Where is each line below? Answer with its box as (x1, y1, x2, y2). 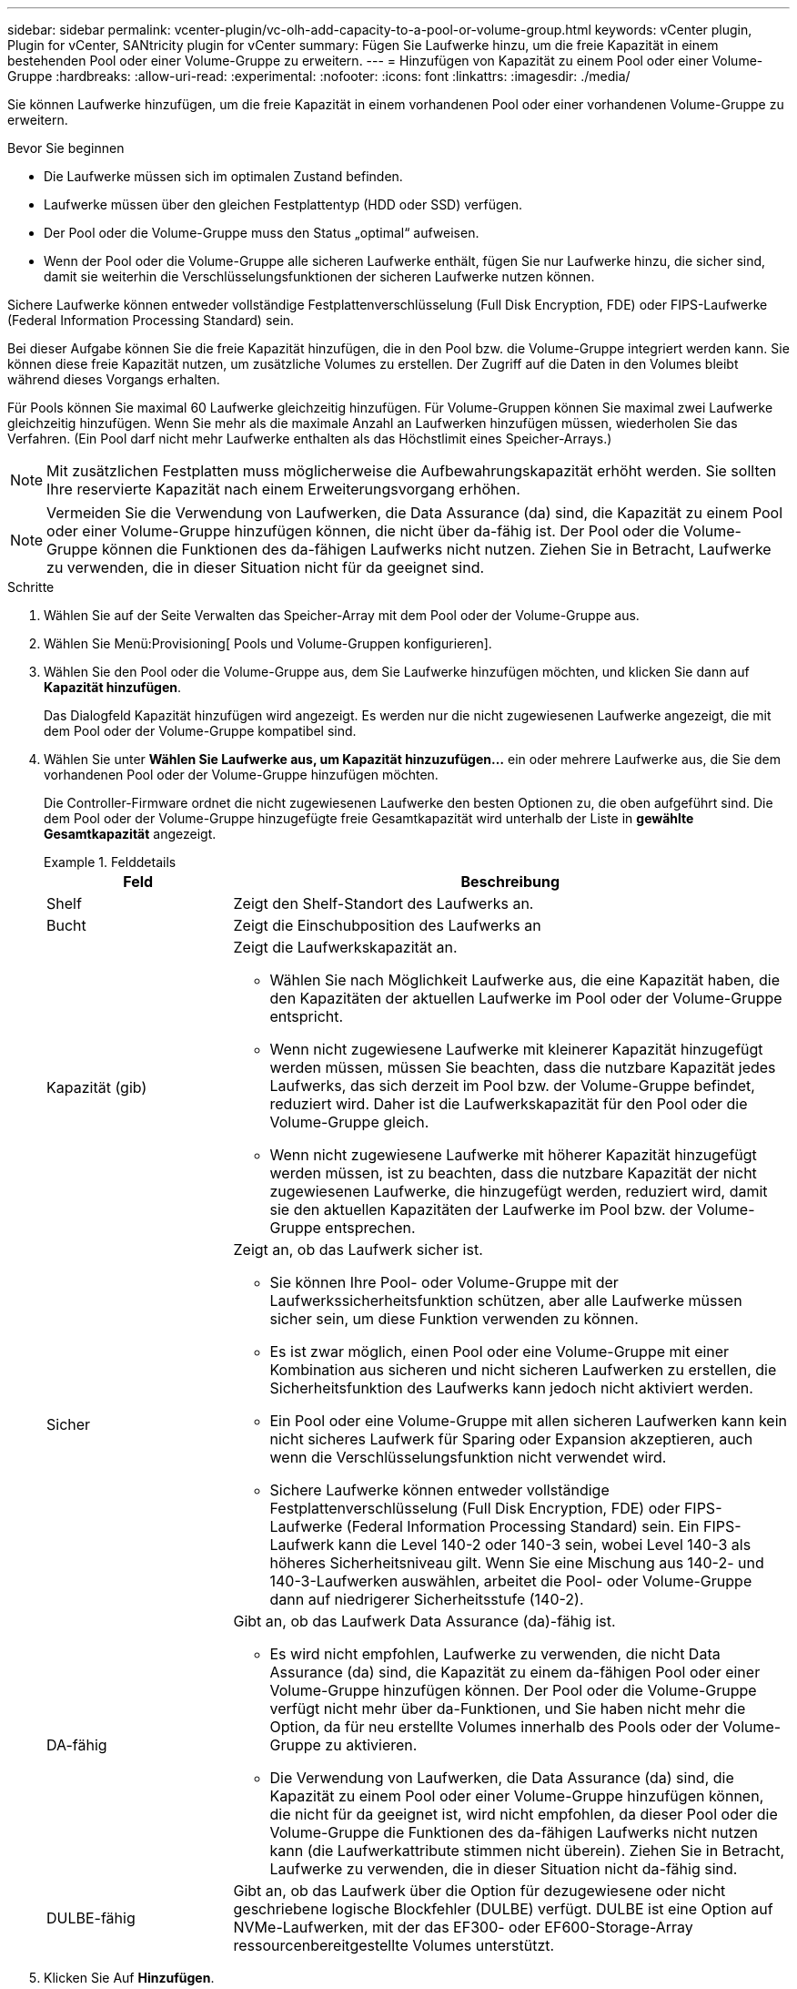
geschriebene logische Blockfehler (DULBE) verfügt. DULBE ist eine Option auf (233, 1900, 773, 1918)
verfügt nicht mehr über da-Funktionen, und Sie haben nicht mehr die (269, 1699, 746, 1718)
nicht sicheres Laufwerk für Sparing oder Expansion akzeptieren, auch (269, 1430, 753, 1448)
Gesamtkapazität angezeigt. (44, 826, 217, 841)
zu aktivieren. (325, 1736, 418, 1754)
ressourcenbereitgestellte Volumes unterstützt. (233, 1936, 555, 1954)
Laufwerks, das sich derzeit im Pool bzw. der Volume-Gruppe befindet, (269, 1076, 755, 1095)
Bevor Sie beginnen (7, 140, 125, 156)
